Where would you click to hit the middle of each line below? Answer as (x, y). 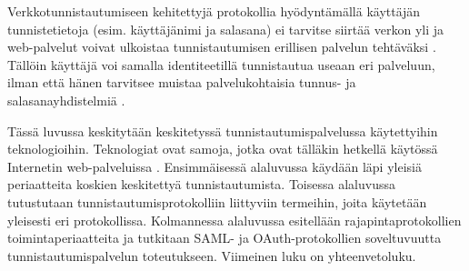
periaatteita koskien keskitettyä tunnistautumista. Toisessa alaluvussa (201, 184)
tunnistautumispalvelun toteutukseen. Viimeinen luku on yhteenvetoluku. (212, 255)
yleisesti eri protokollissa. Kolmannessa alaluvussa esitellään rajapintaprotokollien (234, 220)
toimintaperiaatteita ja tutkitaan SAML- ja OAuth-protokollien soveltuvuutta (225, 238)
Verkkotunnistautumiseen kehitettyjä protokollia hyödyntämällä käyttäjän (214, 11)
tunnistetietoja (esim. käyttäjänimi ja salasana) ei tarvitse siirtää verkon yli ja (226, 29)
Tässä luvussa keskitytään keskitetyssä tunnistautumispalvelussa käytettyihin (223, 130)
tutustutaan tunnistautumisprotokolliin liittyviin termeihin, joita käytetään (217, 201)
